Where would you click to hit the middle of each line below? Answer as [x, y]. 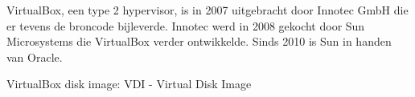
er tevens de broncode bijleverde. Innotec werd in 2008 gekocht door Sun [186, 25]
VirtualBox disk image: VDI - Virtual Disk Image [129, 84]
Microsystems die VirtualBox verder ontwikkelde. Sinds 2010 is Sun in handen [199, 41]
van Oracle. [35, 57]
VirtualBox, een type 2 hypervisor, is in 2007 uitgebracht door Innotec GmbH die [207, 10]
